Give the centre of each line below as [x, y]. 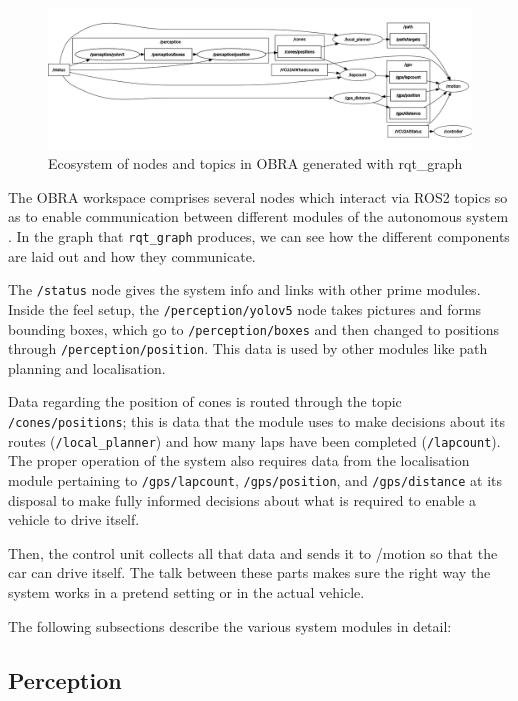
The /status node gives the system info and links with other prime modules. [244, 289]
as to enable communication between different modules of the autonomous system [258, 216]
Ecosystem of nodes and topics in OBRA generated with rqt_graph [255, 163]
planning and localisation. [87, 367]
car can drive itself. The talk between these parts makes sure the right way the [249, 572]
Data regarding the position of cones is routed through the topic [205, 401]
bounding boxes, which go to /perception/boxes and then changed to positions [254, 328]
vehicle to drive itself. [74, 519]
